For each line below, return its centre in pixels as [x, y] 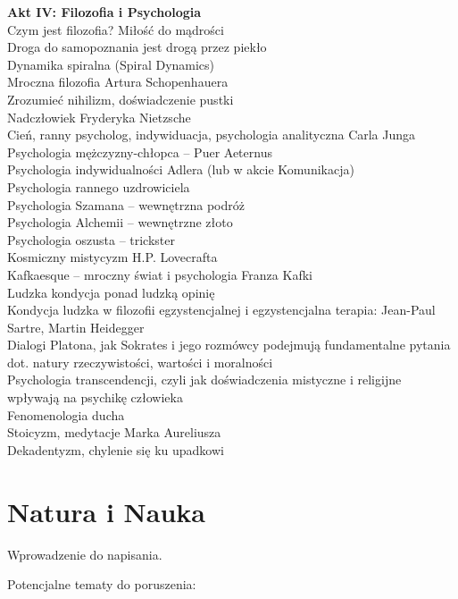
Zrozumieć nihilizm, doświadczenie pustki [121, 99]
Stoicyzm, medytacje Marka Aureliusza [114, 432]
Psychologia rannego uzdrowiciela [99, 186]
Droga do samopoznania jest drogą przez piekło [137, 47]
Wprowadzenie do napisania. [85, 554]
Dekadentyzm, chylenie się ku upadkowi [116, 449]
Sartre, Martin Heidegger [76, 327]
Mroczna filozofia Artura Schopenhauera [118, 82]
